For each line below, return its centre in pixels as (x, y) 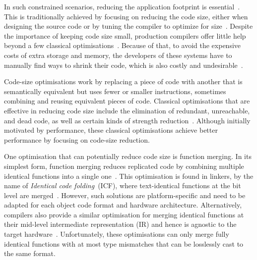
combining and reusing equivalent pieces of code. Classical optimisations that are (127, 101)
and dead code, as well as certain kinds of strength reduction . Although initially (127, 120)
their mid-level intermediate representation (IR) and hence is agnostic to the (120, 224)
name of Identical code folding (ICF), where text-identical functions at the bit (123, 185)
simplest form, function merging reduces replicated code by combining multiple (124, 166)
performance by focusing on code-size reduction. (77, 139)
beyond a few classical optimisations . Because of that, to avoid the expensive (123, 45)
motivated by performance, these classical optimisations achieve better (111, 130)
